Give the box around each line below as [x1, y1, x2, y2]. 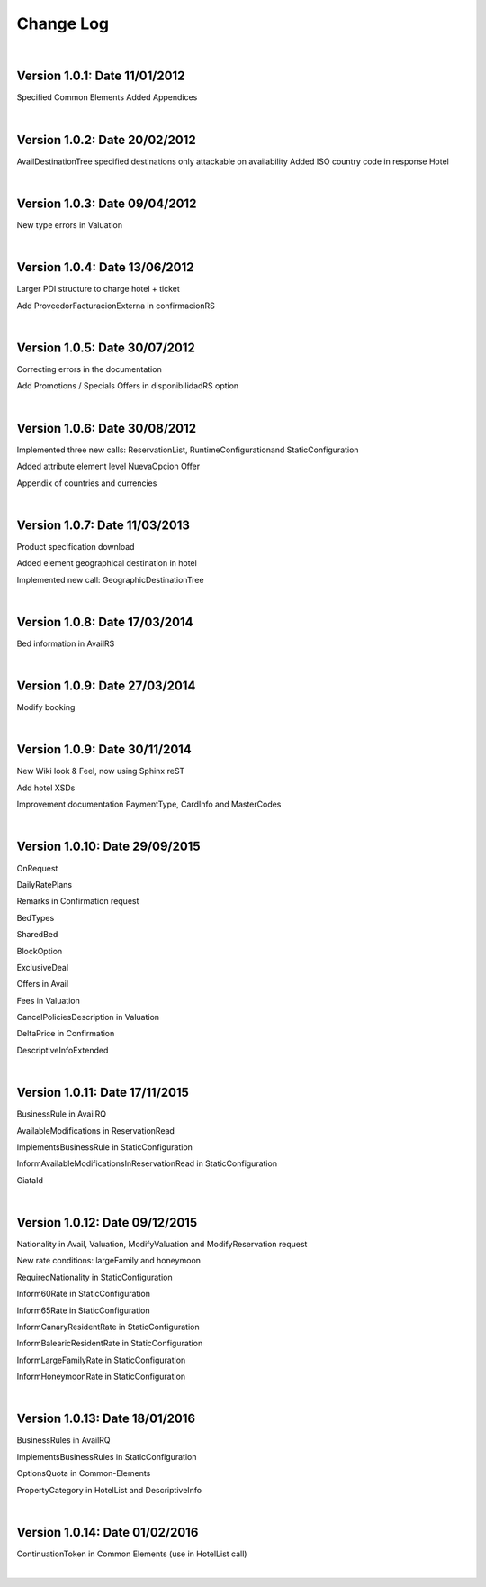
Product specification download [16, 541, 135, 552]
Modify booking [16, 702, 76, 713]
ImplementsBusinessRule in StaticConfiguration [16, 1141, 193, 1153]
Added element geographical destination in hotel [16, 558, 197, 569]
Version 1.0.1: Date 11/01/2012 [16, 68, 185, 84]
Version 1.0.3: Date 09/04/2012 [16, 196, 197, 211]
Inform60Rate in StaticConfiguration [16, 1289, 150, 1300]
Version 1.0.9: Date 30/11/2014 [16, 742, 193, 757]
